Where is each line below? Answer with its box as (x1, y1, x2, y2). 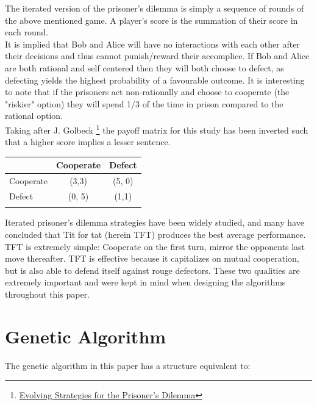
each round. (5, 26, 49, 38)
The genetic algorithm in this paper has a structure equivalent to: (5, 359, 251, 371)
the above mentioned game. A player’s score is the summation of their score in (5, 13, 298, 26)
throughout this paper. (5, 287, 90, 300)
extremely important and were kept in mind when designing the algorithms (5, 276, 286, 289)
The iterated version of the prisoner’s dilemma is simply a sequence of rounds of (5, 2, 304, 14)
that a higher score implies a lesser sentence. (5, 135, 171, 148)
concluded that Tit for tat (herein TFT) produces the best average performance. (5, 228, 306, 240)
